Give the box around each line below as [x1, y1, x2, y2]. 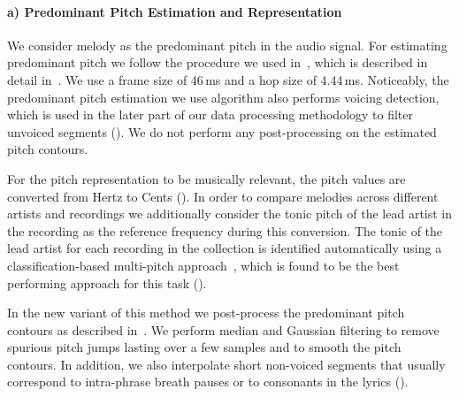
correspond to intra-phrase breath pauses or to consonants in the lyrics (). [7, 372, 409, 391]
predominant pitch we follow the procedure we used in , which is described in [7, 53, 428, 72]
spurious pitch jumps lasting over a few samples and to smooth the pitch [7, 338, 402, 356]
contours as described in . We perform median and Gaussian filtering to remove [7, 320, 440, 339]
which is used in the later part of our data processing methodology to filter [7, 105, 414, 124]
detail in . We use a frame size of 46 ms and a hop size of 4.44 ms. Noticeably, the [7, 70, 449, 88]
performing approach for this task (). [7, 273, 207, 292]
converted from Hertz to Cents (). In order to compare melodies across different [7, 187, 439, 205]
